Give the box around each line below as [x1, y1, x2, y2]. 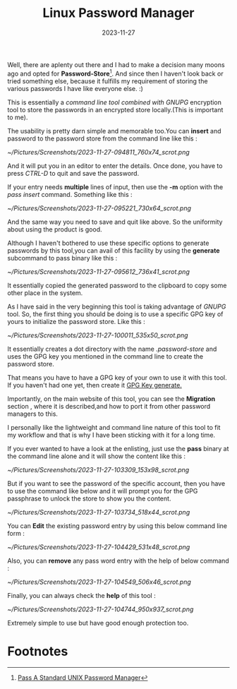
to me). [7, 113, 28, 121]
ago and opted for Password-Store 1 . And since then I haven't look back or [7, 68, 224, 78]
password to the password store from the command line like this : [7, 134, 197, 143]
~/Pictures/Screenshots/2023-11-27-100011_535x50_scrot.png [7, 330, 188, 340]
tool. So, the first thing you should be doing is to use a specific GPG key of [7, 309, 224, 318]
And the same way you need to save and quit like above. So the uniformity [7, 217, 223, 226]
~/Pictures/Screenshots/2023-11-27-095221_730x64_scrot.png [7, 203, 192, 212]
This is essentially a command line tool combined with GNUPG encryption [7, 97, 222, 107]
